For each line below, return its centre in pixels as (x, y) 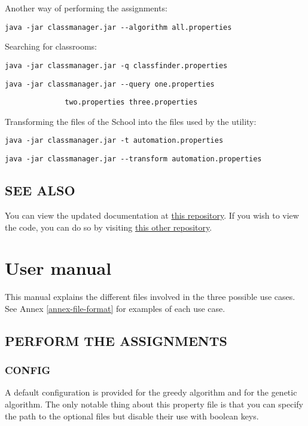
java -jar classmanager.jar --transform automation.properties (133, 159)
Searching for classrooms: (51, 46)
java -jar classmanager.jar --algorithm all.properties (118, 27)
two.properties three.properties (131, 102)
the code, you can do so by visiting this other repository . (109, 227)
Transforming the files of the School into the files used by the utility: (131, 121)
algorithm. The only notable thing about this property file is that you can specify (154, 404)
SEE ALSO (40, 190)
